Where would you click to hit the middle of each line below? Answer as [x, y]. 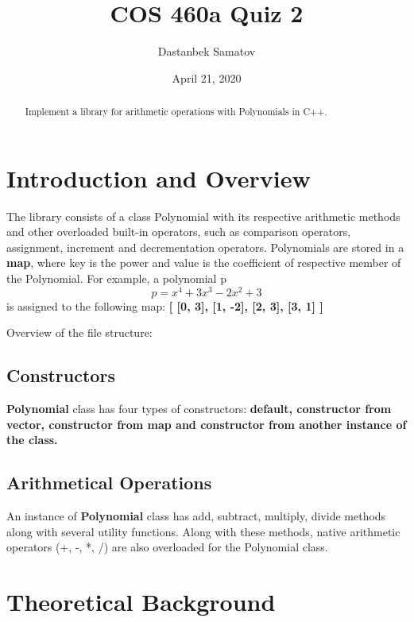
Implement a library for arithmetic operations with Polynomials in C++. [176, 112]
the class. [32, 440]
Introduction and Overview [159, 178]
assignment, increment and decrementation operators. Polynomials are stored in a [205, 247]
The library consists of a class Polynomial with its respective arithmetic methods [203, 216]
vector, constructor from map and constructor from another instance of [207, 424]
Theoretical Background [141, 602]
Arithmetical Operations [109, 483]
